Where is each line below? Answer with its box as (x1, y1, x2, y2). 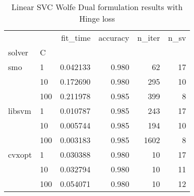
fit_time (61, 32, 91, 43)
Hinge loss (79, 13, 115, 24)
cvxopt (8, 149, 32, 160)
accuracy (98, 32, 130, 43)
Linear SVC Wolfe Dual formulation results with (11, 1, 183, 13)
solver (8, 46, 29, 58)
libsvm (8, 105, 31, 116)
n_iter (137, 32, 160, 43)
